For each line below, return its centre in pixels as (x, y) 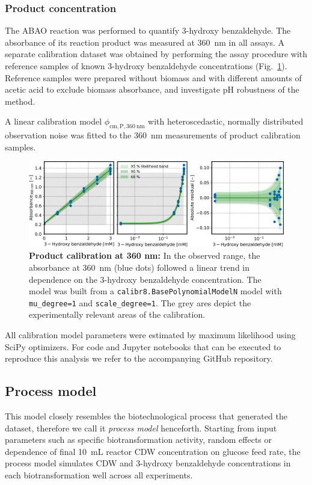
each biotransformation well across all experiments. (99, 475)
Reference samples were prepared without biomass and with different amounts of (153, 77)
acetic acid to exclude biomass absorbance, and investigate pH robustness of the (152, 89)
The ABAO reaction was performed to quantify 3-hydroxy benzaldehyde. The (148, 30)
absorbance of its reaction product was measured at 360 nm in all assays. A (145, 42)
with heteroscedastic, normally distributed (226, 121)
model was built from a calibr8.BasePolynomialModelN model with (155, 291)
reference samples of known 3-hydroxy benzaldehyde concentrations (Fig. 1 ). (146, 66)
